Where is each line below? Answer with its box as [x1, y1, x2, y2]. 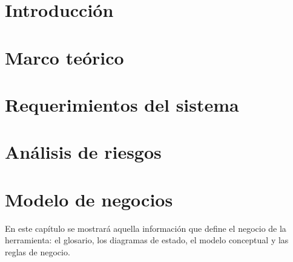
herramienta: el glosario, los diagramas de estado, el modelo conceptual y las [5, 234, 289, 246]
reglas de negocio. [5, 245, 70, 258]
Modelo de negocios [5, 187, 173, 211]
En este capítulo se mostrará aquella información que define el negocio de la [5, 222, 286, 234]
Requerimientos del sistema [5, 92, 239, 117]
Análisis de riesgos [5, 139, 162, 164]
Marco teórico [5, 45, 124, 69]
